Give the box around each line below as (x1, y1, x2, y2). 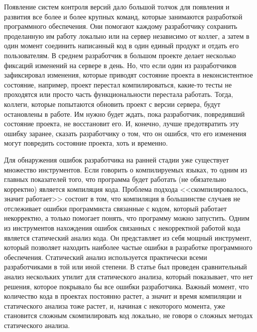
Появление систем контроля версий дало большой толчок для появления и (4, 1, 230, 11)
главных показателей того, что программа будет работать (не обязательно (4, 174, 227, 184)
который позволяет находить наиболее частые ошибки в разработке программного (4, 242, 253, 252)
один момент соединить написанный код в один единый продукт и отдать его (4, 40, 239, 51)
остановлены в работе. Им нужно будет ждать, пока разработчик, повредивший (4, 108, 245, 119)
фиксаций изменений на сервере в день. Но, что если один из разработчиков (4, 60, 237, 70)
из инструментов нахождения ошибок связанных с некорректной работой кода (4, 223, 241, 233)
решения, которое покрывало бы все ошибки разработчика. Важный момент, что (4, 281, 249, 291)
